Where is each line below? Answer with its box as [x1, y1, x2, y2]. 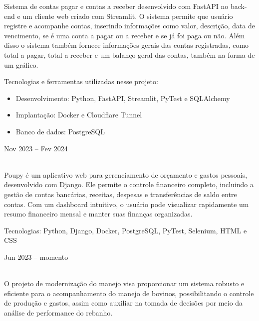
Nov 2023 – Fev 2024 [4, 143, 68, 153]
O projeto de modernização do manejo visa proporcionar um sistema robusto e [4, 278, 245, 289]
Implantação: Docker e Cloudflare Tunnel [15, 109, 142, 120]
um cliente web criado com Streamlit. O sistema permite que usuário [22, 10, 233, 21]
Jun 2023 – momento [4, 251, 68, 262]
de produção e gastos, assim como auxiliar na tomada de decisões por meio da [4, 298, 243, 308]
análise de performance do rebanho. [4, 307, 113, 318]
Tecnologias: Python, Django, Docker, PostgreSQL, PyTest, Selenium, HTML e [4, 225, 247, 235]
